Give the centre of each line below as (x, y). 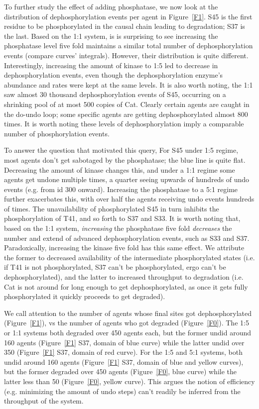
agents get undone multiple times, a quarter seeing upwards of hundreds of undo (127, 179)
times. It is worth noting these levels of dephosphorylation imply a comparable (124, 124)
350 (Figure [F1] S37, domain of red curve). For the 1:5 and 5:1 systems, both (123, 352)
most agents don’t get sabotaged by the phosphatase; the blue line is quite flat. (125, 159)
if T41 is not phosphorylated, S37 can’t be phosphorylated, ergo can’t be (115, 267)
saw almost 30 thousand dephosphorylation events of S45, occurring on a (115, 94)
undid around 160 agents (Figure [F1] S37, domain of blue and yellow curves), (124, 361)
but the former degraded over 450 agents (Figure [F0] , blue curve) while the (121, 371)
